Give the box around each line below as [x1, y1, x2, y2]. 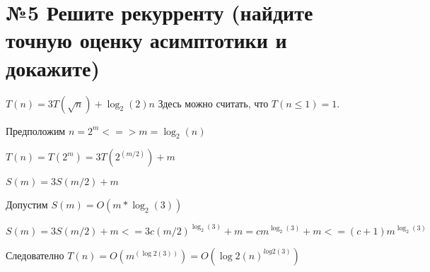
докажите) [6, 53, 100, 82]
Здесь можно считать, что [158, 95, 269, 110]
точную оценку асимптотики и [6, 25, 287, 54]
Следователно [6, 247, 64, 262]
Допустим [6, 197, 48, 212]
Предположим [6, 123, 66, 138]
